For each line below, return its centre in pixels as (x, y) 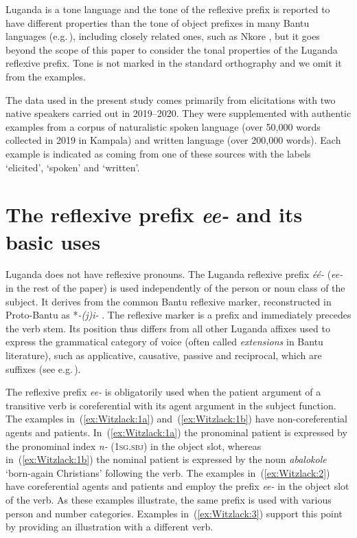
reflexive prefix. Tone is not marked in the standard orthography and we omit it (174, 63)
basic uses (53, 241)
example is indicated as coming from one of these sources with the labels (158, 153)
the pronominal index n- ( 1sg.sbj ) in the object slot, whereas (134, 445)
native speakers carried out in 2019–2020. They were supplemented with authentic (178, 113)
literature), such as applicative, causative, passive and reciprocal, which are (164, 355)
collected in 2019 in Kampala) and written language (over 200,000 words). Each (173, 140)
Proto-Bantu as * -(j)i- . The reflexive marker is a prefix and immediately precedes (178, 315)
